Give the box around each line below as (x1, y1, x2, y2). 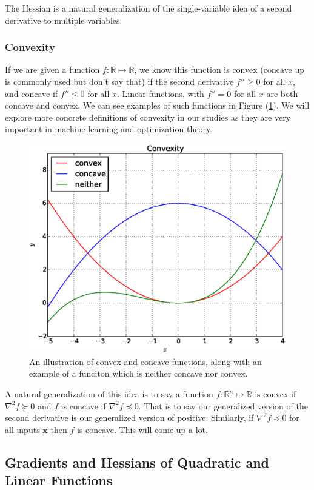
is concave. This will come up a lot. (76, 423, 208, 435)
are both (266, 87, 298, 99)
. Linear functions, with (117, 87, 204, 99)
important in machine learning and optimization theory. (5, 122, 213, 135)
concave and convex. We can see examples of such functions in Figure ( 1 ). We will (5, 99, 310, 112)
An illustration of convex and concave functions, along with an (29, 355, 262, 367)
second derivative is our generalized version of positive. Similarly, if (5, 411, 254, 424)
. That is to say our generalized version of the (138, 399, 308, 412)
